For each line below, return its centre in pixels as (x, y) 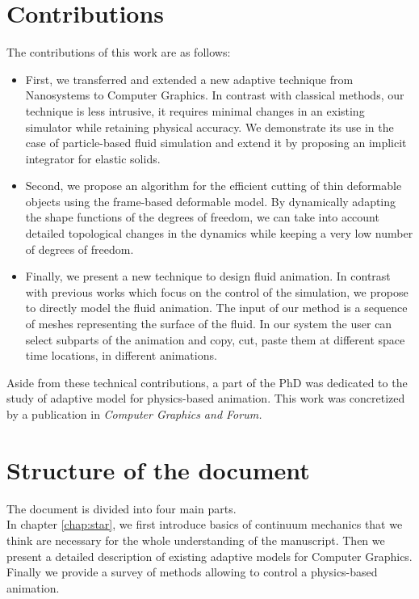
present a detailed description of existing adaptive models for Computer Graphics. (209, 556)
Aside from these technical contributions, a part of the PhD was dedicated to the (207, 382)
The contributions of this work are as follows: (119, 52)
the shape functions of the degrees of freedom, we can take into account (202, 217)
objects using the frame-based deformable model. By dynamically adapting (211, 201)
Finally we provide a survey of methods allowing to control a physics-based (192, 572)
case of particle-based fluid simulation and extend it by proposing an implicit (216, 143)
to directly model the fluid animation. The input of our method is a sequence (216, 308)
